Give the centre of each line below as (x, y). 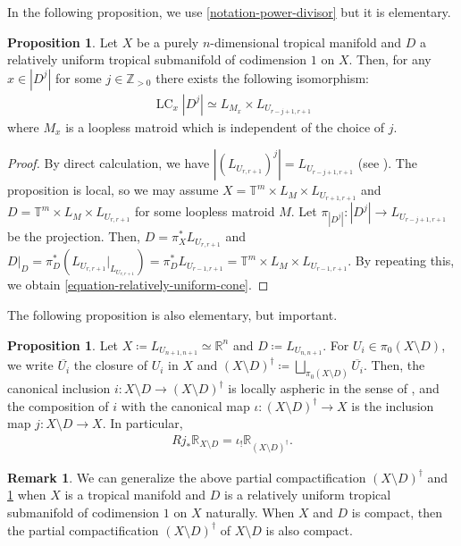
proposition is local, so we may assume (113, 190)
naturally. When (250, 512)
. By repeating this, (401, 260)
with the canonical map (185, 405)
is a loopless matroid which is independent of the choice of (225, 126)
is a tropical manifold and (135, 495)
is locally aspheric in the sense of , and (334, 388)
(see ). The (387, 163)
